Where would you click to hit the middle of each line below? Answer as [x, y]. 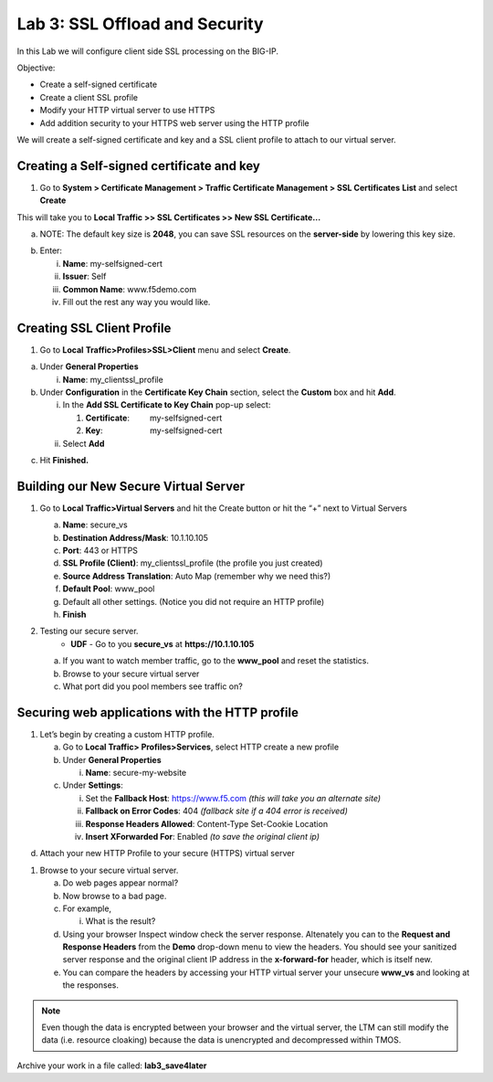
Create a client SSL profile [89, 97]
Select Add [84, 443]
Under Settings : [93, 785]
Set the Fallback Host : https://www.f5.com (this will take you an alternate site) [233, 798]
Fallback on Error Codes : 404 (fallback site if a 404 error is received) [217, 811]
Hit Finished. [64, 460]
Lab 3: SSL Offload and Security [140, 24]
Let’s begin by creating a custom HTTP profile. [127, 734]
